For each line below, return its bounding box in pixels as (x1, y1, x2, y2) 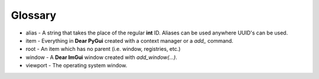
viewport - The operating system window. (25, 62, 128, 69)
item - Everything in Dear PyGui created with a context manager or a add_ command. (25, 37, 233, 44)
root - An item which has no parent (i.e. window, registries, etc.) (25, 46, 181, 53)
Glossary (11, 9, 57, 22)
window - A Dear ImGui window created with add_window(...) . (25, 53, 177, 61)
